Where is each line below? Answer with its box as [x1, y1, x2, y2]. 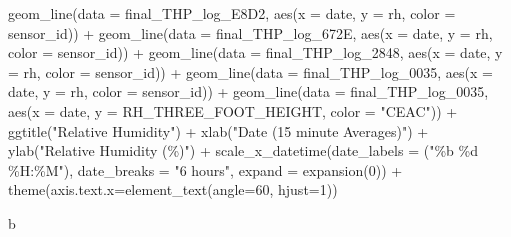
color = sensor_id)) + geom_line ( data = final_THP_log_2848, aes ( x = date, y [8, 42, 503, 63]
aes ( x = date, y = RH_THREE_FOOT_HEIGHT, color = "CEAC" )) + [8, 100, 458, 121]
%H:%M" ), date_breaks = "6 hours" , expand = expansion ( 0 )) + [8, 159, 403, 180]
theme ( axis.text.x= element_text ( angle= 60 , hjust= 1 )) [8, 179, 338, 200]
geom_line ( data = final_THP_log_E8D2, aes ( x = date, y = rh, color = [8, 3, 456, 23]
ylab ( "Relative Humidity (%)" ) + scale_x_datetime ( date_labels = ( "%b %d [8, 140, 478, 161]
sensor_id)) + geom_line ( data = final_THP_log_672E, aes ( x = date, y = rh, [8, 22, 493, 43]
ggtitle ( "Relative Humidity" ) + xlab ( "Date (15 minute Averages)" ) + [8, 120, 429, 141]
